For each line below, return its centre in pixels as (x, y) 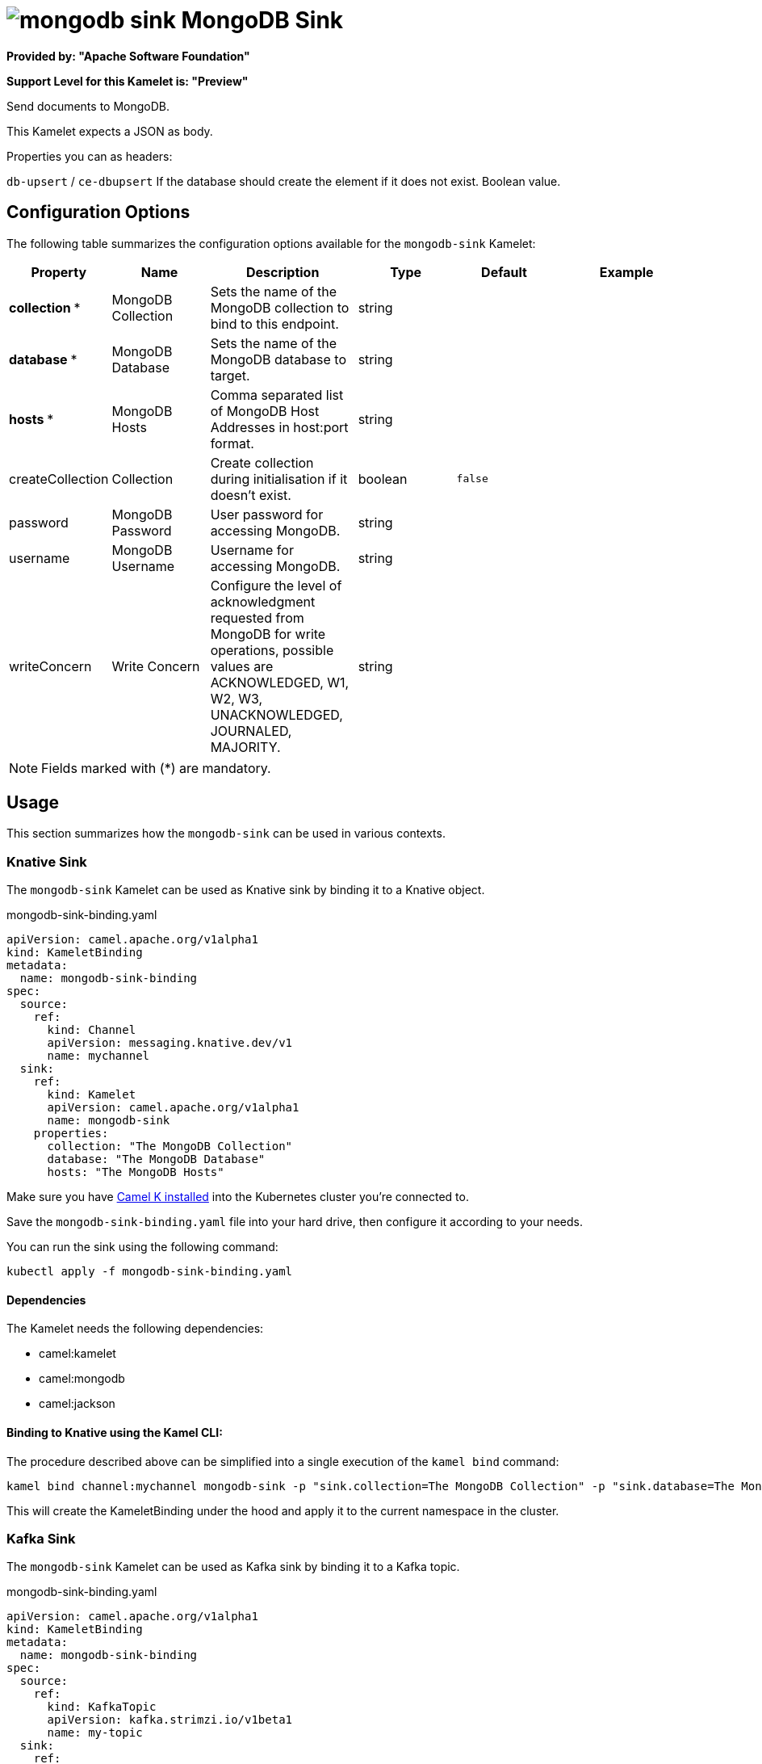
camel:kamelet (77, 1354)
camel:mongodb (82, 1379)
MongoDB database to (278, 359)
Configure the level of (276, 585)
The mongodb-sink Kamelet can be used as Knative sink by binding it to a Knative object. (246, 890)
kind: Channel (92, 1030)
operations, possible (272, 650)
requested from (257, 617)
